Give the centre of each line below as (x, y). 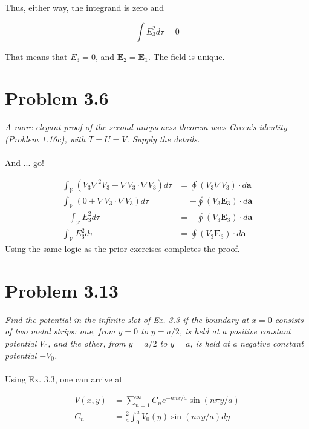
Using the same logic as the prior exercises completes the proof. (122, 248)
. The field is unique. (186, 56)
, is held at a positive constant (235, 331)
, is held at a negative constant (247, 343)
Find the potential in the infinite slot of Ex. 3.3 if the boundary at (127, 319)
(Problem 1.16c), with (45, 138)
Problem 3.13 (62, 290)
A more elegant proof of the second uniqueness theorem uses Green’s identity (146, 127)
